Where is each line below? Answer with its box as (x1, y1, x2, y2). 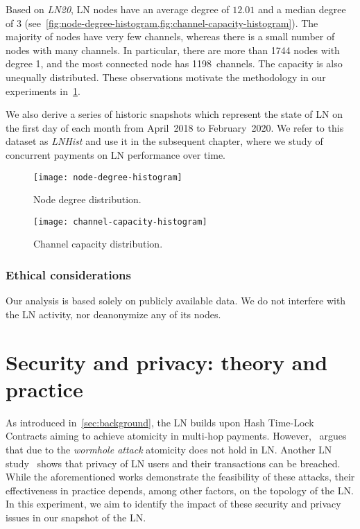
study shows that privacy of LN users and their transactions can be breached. (6, 456, 341, 470)
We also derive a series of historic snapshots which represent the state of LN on (6, 107, 343, 121)
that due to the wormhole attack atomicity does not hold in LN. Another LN (6, 442, 332, 456)
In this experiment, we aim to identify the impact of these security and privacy (6, 496, 341, 511)
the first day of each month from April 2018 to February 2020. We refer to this (6, 120, 344, 135)
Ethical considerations (6, 266, 131, 283)
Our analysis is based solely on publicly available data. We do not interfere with (6, 293, 346, 308)
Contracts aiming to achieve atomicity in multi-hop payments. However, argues (6, 428, 347, 443)
